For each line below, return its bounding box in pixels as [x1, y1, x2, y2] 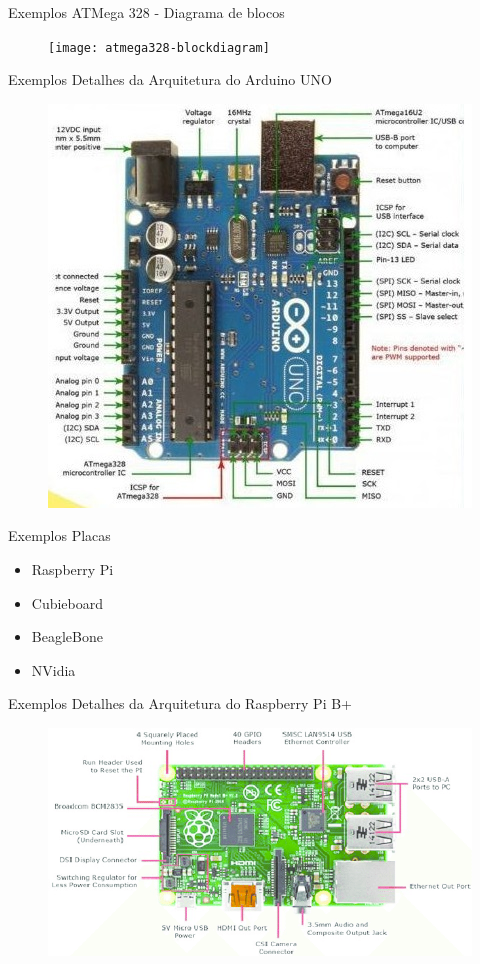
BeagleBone [31, 626, 103, 647]
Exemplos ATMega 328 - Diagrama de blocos [8, 2, 285, 22]
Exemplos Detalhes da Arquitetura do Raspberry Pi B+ [8, 693, 352, 714]
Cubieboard [31, 592, 104, 613]
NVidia [31, 659, 76, 680]
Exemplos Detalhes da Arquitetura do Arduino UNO [8, 69, 332, 90]
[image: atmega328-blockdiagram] [48, 40, 270, 55]
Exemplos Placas [8, 525, 111, 546]
